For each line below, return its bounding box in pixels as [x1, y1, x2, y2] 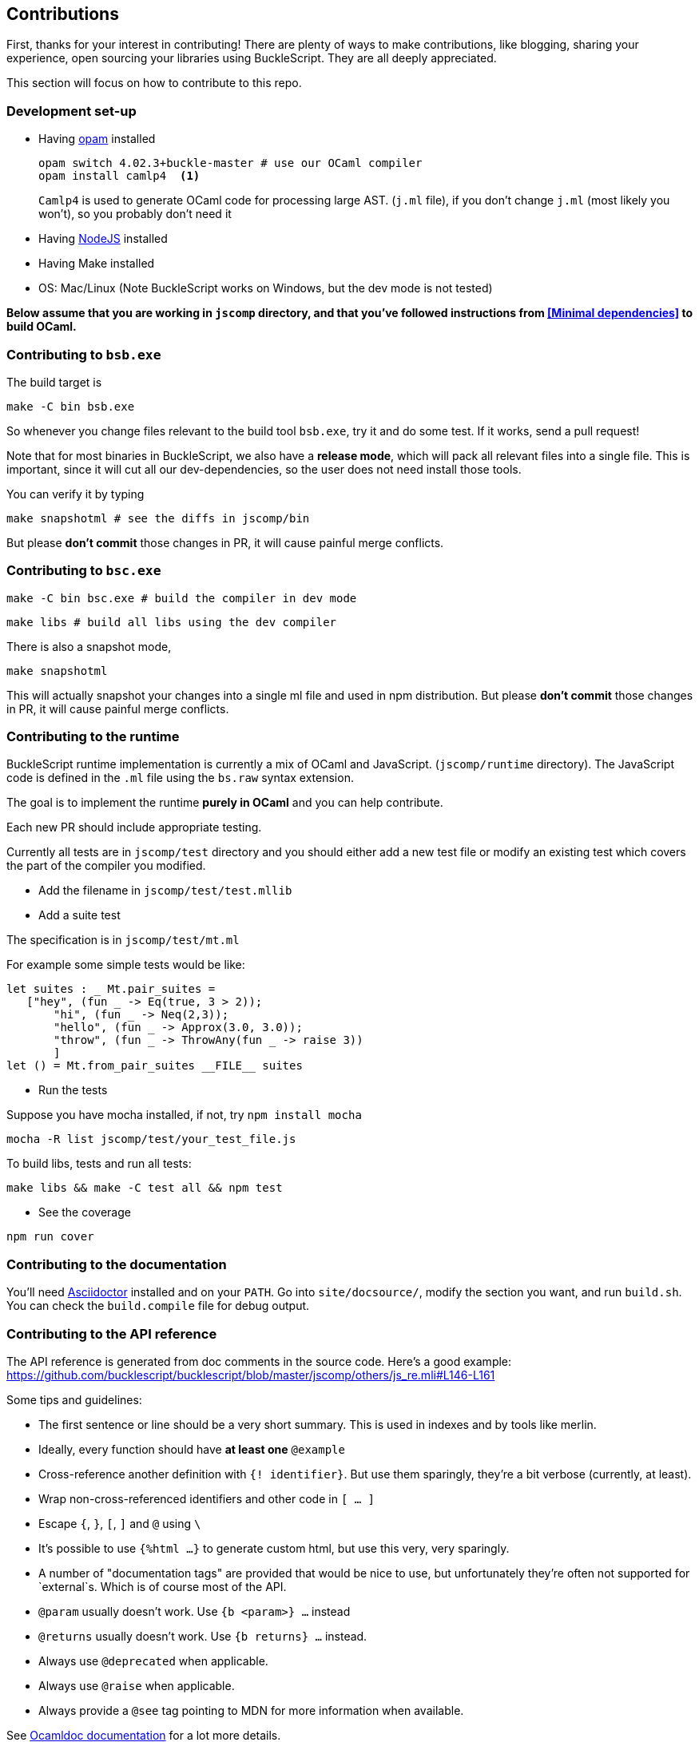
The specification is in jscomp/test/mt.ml [6, 933, 240, 947]
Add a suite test [38, 908, 121, 923]
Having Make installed [38, 256, 155, 271]
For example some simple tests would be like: [6, 958, 245, 972]
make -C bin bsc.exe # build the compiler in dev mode [6, 591, 357, 605]
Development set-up [6, 102, 137, 119]
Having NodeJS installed [38, 232, 168, 246]
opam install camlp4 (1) [38, 169, 201, 183]
